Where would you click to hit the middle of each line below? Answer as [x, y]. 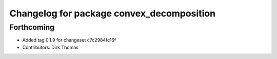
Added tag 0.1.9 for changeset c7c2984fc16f [69, 40]
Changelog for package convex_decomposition [112, 13]
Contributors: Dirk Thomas [51, 47]
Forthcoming [32, 27]
